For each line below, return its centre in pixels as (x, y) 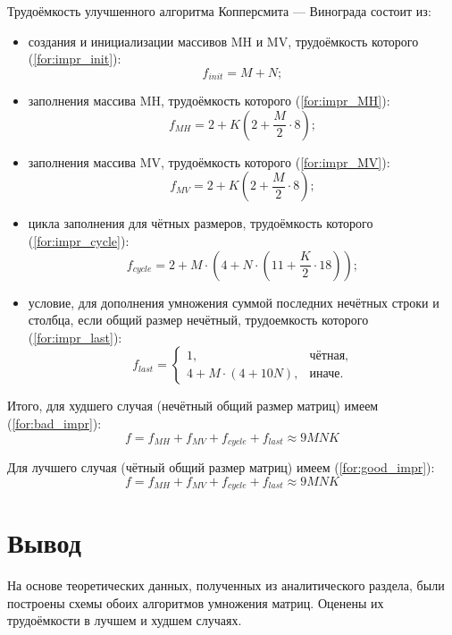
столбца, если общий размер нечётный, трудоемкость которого (198, 320)
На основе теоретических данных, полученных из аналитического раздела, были (226, 585)
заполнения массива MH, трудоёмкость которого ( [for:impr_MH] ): (209, 101)
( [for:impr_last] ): (75, 337)
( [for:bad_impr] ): (54, 423)
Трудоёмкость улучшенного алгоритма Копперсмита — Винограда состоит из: (219, 11)
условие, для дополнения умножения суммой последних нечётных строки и (234, 302)
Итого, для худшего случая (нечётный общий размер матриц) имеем (193, 406)
